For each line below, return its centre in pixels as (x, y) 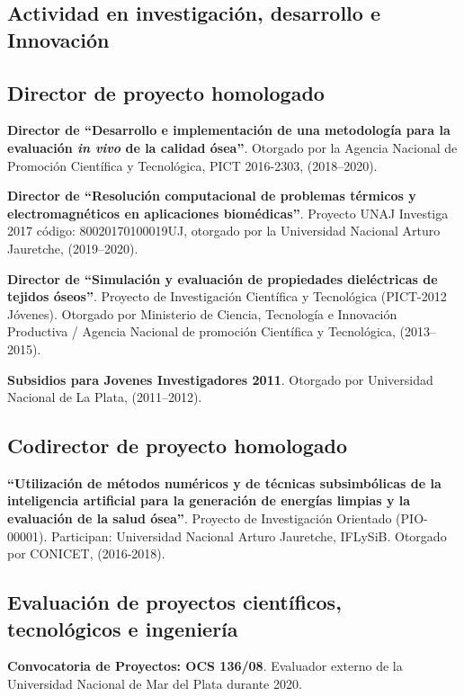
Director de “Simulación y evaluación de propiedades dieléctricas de (223, 278)
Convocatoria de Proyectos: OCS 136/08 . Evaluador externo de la (205, 666)
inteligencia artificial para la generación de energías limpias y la (209, 500)
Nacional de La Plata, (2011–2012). (105, 397)
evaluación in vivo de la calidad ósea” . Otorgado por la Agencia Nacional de (232, 147)
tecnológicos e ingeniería (123, 628)
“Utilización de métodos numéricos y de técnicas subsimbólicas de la (224, 482)
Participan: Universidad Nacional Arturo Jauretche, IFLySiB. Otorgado (249, 535)
